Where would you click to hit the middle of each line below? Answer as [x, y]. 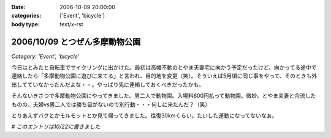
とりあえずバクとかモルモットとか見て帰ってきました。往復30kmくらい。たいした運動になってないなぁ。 [144, 115]
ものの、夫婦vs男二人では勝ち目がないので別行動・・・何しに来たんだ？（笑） [111, 104]
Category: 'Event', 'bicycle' [45, 56]
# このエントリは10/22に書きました [56, 127]
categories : [26, 16]
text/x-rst [71, 24]
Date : [18, 7]
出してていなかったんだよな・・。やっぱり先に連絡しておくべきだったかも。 [108, 84]
